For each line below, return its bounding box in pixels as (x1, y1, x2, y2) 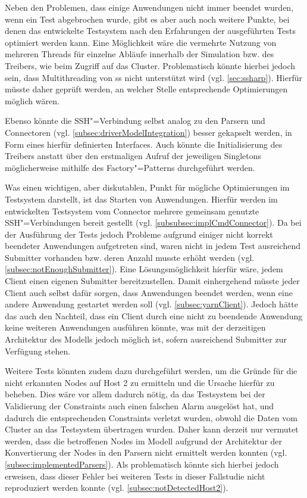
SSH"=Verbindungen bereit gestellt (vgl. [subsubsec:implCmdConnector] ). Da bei (5, 216, 302, 229)
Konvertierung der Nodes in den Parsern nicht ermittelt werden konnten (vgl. (5, 446, 287, 459)
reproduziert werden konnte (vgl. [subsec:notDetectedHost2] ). (5, 481, 228, 494)
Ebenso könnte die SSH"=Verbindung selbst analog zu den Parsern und (5, 114, 265, 127)
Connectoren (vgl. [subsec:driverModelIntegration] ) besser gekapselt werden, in (5, 126, 292, 138)
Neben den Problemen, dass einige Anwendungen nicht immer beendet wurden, (5, 1, 294, 13)
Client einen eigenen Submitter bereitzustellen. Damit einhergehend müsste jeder (5, 275, 300, 287)
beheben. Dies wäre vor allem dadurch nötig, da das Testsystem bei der (5, 388, 265, 400)
